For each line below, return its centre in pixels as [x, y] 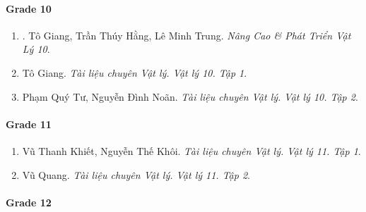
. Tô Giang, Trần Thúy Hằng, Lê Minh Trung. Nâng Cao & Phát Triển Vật [187, 35]
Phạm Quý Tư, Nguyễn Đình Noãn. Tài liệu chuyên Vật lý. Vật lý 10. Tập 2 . [190, 96]
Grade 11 [29, 124]
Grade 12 [29, 202]
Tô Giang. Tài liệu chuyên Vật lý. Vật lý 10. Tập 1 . [135, 72]
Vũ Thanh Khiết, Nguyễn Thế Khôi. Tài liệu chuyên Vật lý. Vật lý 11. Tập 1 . [191, 150]
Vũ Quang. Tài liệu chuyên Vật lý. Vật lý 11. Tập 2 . [136, 174]
